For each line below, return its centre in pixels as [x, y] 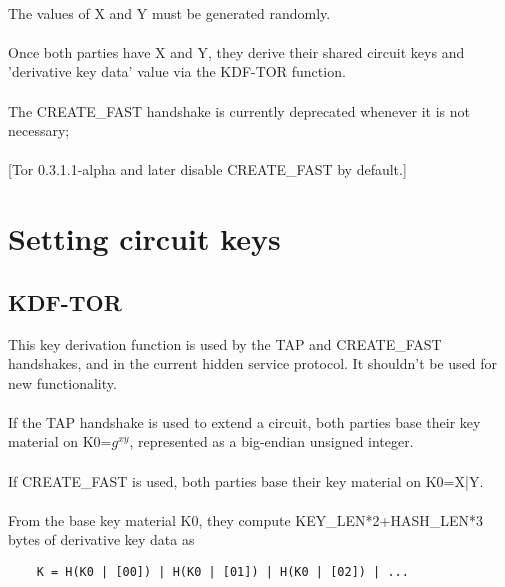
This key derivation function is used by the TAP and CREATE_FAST [225, 343]
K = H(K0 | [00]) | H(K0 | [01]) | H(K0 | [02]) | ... [222, 572]
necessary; [39, 130]
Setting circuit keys [144, 238]
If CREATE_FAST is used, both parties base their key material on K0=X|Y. [246, 480]
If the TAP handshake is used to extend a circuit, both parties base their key [244, 421]
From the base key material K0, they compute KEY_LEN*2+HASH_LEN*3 [245, 519]
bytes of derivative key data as [101, 539]
